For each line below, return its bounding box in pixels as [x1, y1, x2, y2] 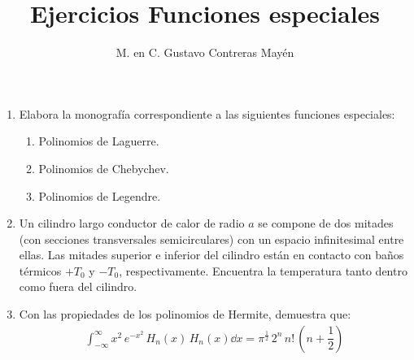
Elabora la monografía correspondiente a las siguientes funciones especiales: [19, 105, 395, 122]
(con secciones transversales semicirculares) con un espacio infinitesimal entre [19, 230, 404, 247]
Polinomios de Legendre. [38, 187, 161, 204]
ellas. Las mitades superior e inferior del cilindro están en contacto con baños [19, 246, 404, 263]
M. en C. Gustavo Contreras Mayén [115, 44, 294, 61]
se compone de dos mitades [258, 215, 394, 232]
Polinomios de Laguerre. [38, 132, 159, 150]
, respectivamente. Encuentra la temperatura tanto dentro [119, 262, 407, 279]
